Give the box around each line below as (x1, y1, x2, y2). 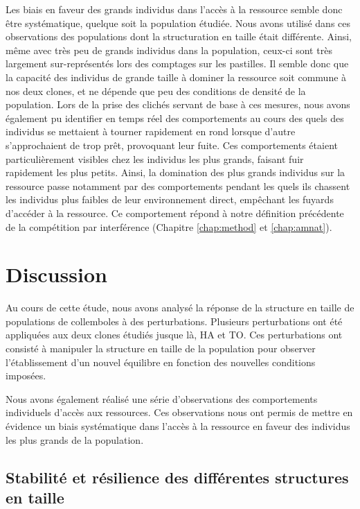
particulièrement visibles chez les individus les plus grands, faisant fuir (6, 151, 304, 166)
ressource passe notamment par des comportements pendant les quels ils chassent (6, 178, 350, 193)
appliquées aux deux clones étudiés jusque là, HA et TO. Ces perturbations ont (6, 327, 343, 342)
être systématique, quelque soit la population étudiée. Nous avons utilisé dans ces (6, 15, 351, 30)
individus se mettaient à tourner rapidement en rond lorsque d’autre (6, 124, 296, 139)
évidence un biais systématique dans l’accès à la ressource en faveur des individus (6, 418, 350, 433)
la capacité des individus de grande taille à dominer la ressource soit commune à (6, 69, 347, 84)
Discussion (6, 260, 107, 288)
